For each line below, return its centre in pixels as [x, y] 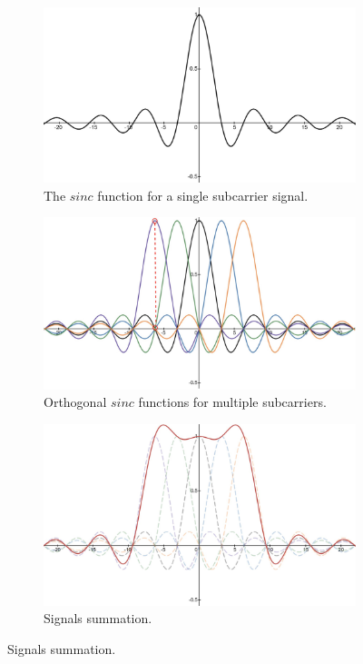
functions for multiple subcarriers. [232, 402]
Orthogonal [75, 402]
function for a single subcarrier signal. [203, 195]
